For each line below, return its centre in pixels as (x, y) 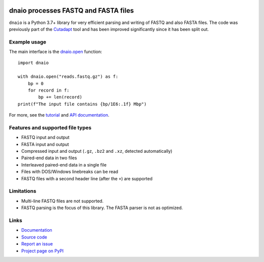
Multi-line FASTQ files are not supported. (62, 201)
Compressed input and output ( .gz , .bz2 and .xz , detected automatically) (97, 151)
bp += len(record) (60, 97)
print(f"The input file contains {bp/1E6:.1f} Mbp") (82, 104)
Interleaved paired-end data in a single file (64, 165)
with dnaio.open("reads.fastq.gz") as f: (68, 77)
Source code (34, 237)
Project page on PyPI (42, 251)
